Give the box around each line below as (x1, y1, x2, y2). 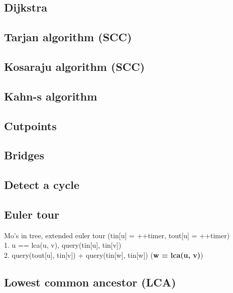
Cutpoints (4, 118, 57, 133)
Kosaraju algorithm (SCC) (4, 58, 145, 74)
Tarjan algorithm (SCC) (4, 29, 132, 45)
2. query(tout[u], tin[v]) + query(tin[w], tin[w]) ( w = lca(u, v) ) (4, 249, 203, 260)
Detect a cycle (4, 177, 79, 192)
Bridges (4, 147, 44, 163)
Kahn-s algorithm (4, 88, 97, 104)
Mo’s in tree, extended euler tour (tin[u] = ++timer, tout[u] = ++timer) (4, 230, 230, 240)
